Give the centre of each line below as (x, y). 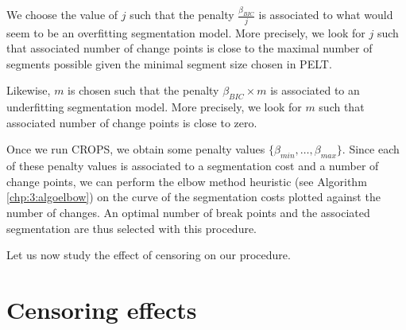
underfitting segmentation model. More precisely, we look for (154, 107)
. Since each (371, 149)
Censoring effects (102, 309)
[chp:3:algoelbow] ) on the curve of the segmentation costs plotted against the (193, 197)
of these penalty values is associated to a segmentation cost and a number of (193, 166)
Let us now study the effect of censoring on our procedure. (149, 255)
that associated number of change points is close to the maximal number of (189, 48)
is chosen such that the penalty (143, 90)
